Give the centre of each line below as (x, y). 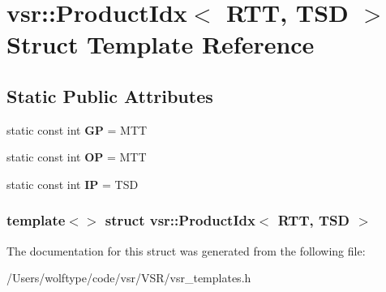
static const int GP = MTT (77, 129)
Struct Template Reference (161, 44)
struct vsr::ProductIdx (180, 220)
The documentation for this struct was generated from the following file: (186, 250)
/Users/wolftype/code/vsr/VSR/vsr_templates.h (129, 278)
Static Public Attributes (110, 95)
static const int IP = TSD (73, 184)
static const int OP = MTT (77, 157)
